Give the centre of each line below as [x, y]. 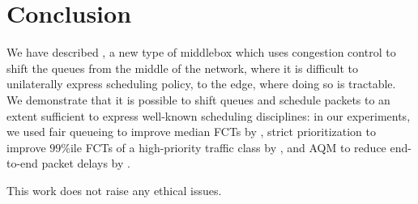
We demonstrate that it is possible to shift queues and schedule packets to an [198, 99]
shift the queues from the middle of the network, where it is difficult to [182, 68]
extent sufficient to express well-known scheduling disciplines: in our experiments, [209, 115]
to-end [22, 163]
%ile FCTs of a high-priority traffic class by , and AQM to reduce [224, 147]
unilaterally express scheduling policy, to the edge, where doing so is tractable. [201, 84]
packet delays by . [86, 163]
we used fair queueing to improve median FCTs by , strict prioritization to [192, 132]
